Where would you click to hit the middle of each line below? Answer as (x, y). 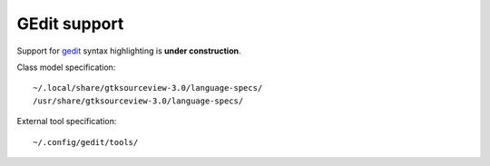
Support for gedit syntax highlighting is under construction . (129, 51)
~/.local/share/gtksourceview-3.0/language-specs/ (148, 88)
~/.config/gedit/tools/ (86, 142)
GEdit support (70, 24)
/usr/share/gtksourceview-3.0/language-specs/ (138, 101)
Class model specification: (66, 67)
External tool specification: (67, 122)
